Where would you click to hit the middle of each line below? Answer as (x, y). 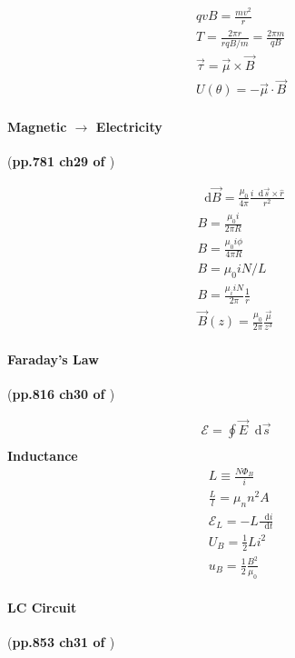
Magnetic (37, 126)
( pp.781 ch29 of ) (61, 161)
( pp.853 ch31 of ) (61, 642)
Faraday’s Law (53, 359)
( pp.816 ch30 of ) (61, 394)
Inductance (43, 455)
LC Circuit (42, 608)
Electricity (129, 126)
